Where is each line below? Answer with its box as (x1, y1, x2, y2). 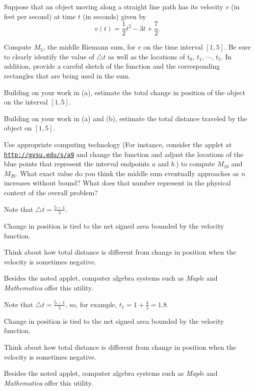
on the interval (4, 97, 48, 107)
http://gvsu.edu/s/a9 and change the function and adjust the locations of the (4, 149, 244, 159)
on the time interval (143, 42, 203, 52)
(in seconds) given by (82, 11, 146, 21)
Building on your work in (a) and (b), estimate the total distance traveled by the (4, 113, 247, 123)
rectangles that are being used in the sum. (4, 71, 131, 81)
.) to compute (174, 158, 215, 169)
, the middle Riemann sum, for (43, 42, 136, 52)
